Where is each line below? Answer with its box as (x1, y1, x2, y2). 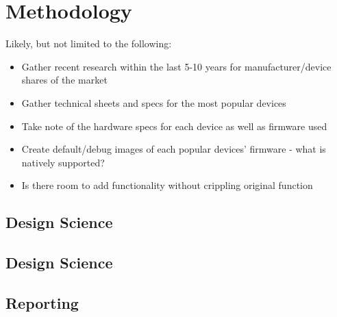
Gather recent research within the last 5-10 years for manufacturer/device (21, 59, 332, 73)
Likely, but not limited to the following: (5, 36, 172, 51)
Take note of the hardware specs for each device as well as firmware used (21, 118, 327, 133)
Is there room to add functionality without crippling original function (21, 178, 313, 192)
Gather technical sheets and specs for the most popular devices (21, 95, 286, 110)
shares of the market (21, 73, 108, 87)
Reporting (5, 292, 79, 313)
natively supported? (21, 155, 105, 169)
